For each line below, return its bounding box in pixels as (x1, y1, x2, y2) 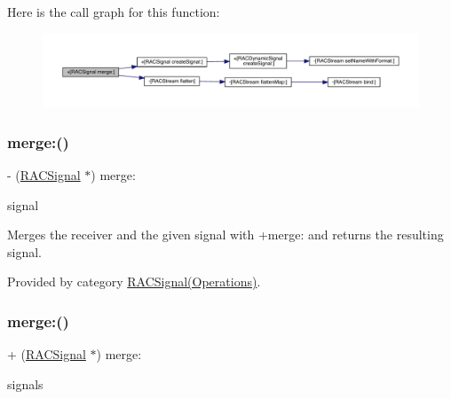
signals (7, 374, 44, 393)
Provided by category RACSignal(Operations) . (7, 272, 261, 291)
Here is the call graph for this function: (7, 3, 220, 20)
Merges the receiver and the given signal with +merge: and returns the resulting (7, 225, 444, 244)
